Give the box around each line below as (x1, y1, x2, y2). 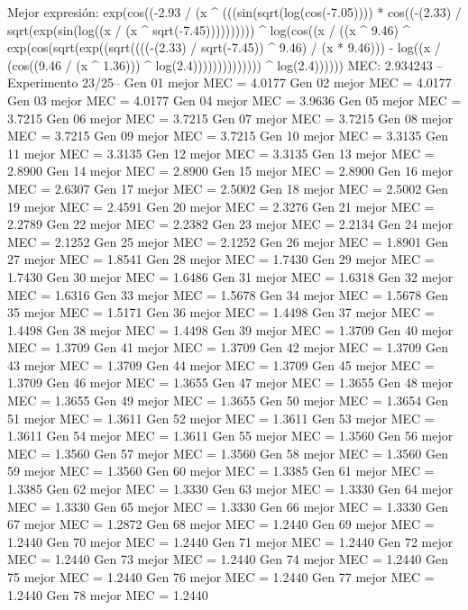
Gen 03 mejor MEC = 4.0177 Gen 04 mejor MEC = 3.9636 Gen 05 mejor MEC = (7, 90, 462, 109)
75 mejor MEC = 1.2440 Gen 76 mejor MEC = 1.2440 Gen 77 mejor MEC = (7, 568, 435, 586)
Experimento (7, 73, 78, 92)
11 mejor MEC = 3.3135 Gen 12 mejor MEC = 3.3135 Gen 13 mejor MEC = (7, 143, 435, 162)
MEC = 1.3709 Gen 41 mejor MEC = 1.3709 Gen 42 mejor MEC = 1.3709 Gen (7, 338, 448, 357)
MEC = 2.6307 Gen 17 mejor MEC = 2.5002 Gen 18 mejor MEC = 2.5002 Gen (7, 178, 448, 197)
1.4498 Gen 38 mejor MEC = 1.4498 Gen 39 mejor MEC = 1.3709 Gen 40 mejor (7, 320, 454, 339)
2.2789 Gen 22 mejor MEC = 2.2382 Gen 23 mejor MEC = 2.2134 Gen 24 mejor (7, 214, 454, 233)
